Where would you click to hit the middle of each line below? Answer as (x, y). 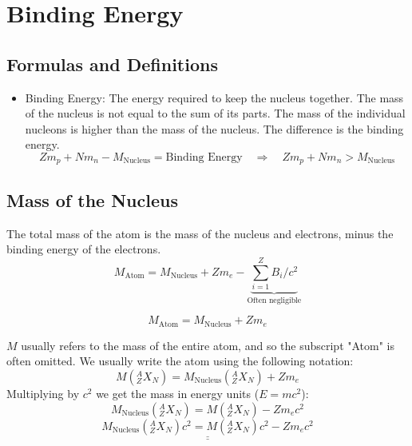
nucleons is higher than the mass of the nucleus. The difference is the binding (214, 128)
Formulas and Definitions (112, 64)
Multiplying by (43, 393)
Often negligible (274, 300)
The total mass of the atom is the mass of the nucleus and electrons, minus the (200, 233)
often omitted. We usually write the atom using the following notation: (180, 361)
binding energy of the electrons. (84, 249)
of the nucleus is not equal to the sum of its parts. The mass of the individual (215, 113)
